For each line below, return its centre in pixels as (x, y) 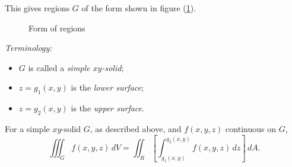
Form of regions (57, 28)
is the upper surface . (107, 108)
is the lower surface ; (107, 87)
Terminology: (28, 48)
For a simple (27, 128)
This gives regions (37, 8)
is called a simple (59, 67)
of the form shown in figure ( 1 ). (139, 8)
